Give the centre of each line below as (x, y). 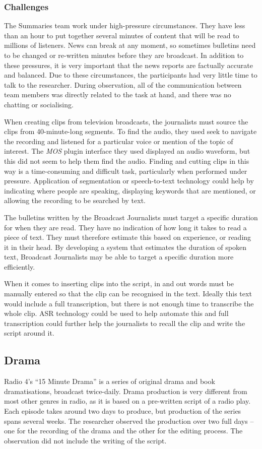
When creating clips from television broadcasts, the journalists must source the (126, 121)
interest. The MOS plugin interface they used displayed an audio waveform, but (127, 151)
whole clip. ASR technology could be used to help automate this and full (116, 313)
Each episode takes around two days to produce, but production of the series (123, 411)
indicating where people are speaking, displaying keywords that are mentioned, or (130, 190)
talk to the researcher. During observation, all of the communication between (123, 84)
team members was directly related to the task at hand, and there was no (118, 94)
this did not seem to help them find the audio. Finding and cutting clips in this (127, 161)
